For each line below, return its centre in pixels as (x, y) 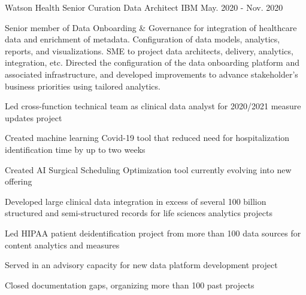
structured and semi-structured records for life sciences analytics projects (139, 213)
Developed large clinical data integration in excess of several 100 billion (136, 201)
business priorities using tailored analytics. (83, 86)
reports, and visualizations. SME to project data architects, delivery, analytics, (149, 50)
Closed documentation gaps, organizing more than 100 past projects (130, 285)
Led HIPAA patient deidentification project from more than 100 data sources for (153, 233)
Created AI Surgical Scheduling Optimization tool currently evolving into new (148, 169)
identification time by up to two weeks (75, 149)
